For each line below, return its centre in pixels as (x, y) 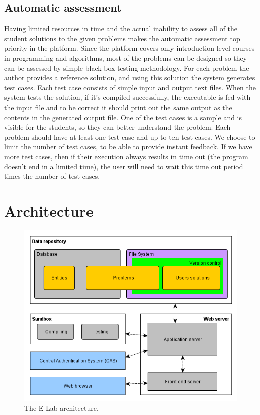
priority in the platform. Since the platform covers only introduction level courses (129, 48)
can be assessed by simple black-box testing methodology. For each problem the (127, 68)
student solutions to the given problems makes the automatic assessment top (122, 38)
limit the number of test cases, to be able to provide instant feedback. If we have (128, 146)
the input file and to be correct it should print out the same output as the (118, 107)
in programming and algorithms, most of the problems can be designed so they (126, 58)
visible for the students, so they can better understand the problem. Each (117, 127)
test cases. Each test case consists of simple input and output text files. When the (130, 87)
